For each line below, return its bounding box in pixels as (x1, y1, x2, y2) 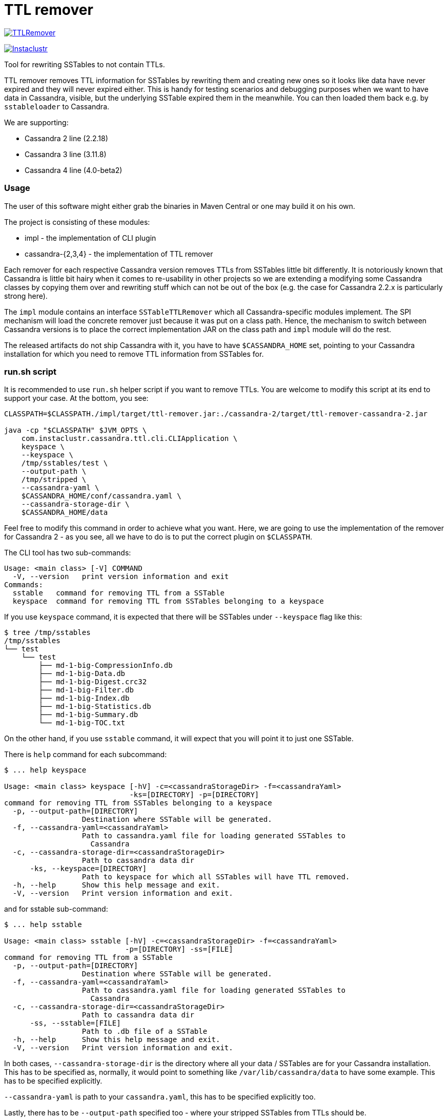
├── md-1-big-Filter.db (38, 686, 134, 695)
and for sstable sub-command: (4, 904, 108, 914)
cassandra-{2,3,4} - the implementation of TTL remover (25, 249, 213, 258)
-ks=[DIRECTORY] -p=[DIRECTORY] (129, 791, 259, 799)
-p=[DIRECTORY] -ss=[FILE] (125, 945, 233, 954)
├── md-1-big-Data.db (38, 669, 126, 678)
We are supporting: (4, 118, 69, 127)
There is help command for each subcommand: (4, 750, 167, 759)
